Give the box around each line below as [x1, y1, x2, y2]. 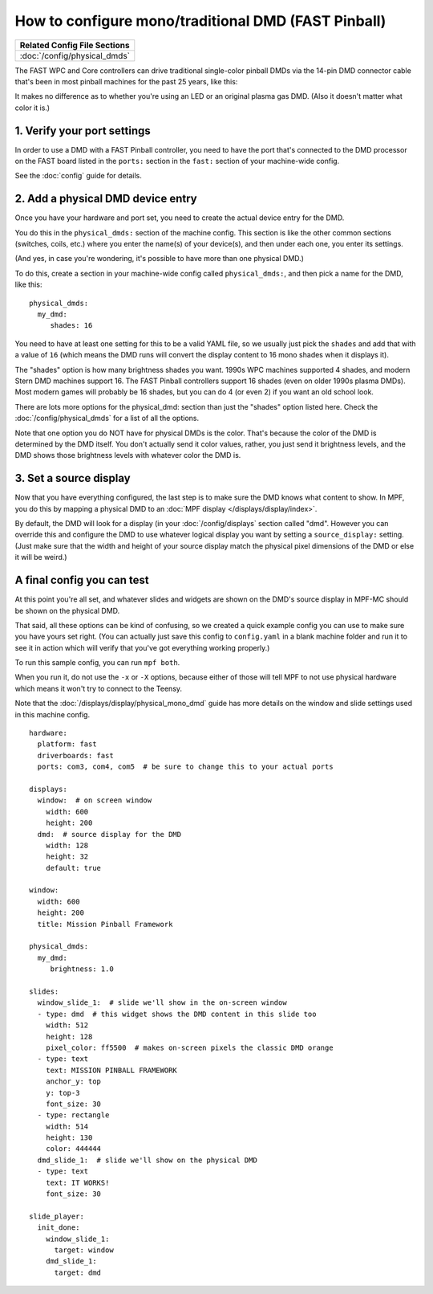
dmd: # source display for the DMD [37, 830, 182, 839]
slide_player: [29, 1211, 84, 1221]
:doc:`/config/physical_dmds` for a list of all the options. [14, 414, 200, 423]
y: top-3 [45, 1088, 80, 1097]
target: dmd [54, 1267, 102, 1277]
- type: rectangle [37, 1111, 110, 1120]
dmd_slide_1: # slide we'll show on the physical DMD [37, 1155, 258, 1165]
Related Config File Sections [19, 39, 130, 51]
